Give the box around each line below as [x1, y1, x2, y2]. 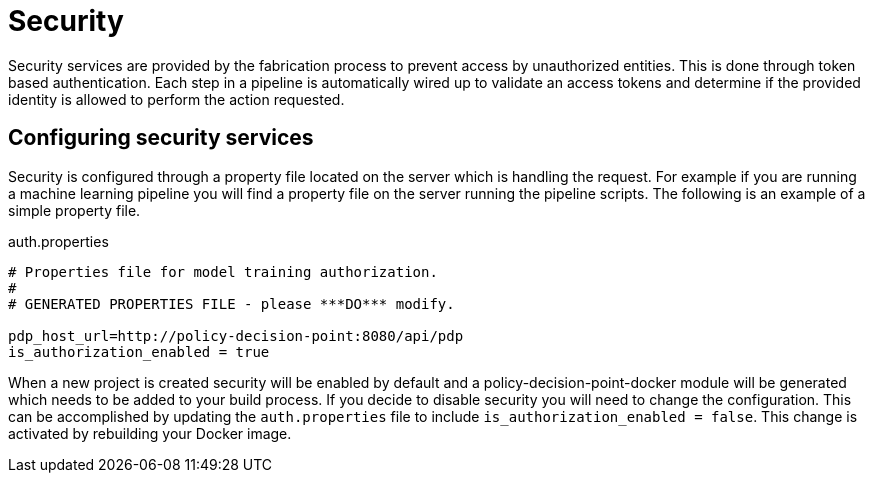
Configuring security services [8, 125, 314, 151]
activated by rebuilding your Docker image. [8, 424, 292, 442]
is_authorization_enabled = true [8, 343, 270, 360]
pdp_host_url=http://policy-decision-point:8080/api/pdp [8, 327, 464, 344]
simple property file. [8, 201, 141, 219]
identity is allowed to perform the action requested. [8, 90, 345, 108]
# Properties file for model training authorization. [8, 263, 438, 280]
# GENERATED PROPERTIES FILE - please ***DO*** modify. [8, 295, 455, 312]
